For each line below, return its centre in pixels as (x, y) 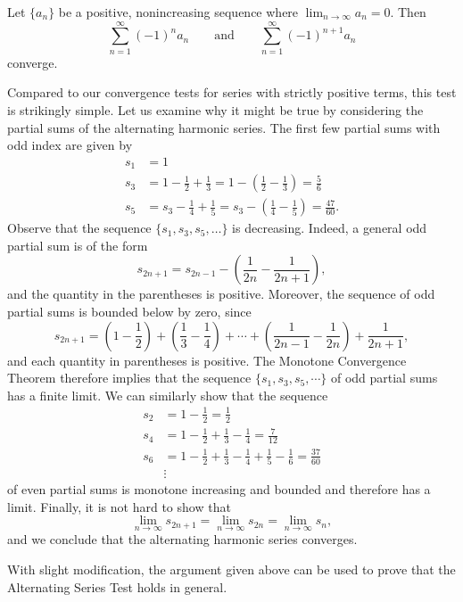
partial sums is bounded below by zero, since (129, 312)
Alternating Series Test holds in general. (117, 586)
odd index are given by (70, 145)
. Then (408, 12)
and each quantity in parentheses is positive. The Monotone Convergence (207, 360)
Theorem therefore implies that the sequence (129, 378)
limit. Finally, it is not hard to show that (119, 506)
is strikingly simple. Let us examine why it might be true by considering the (215, 109)
